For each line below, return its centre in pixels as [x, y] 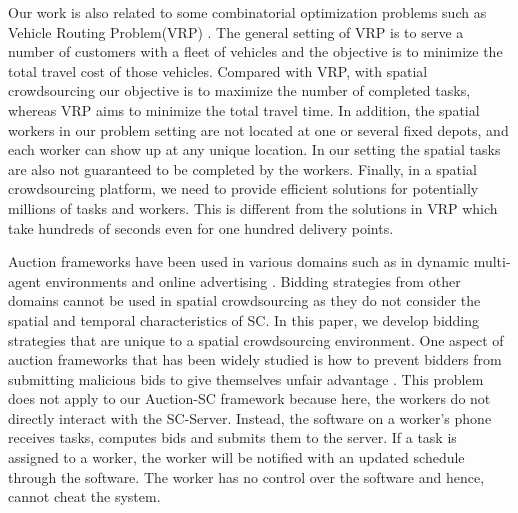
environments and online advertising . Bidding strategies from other [253, 280]
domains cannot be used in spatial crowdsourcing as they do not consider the [244, 300]
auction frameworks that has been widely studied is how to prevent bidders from [255, 359]
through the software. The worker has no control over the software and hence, [246, 476]
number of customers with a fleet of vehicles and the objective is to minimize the [255, 51]
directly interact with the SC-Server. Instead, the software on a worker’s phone [250, 417]
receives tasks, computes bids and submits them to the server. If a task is [232, 437]
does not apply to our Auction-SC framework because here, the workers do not [249, 398]
